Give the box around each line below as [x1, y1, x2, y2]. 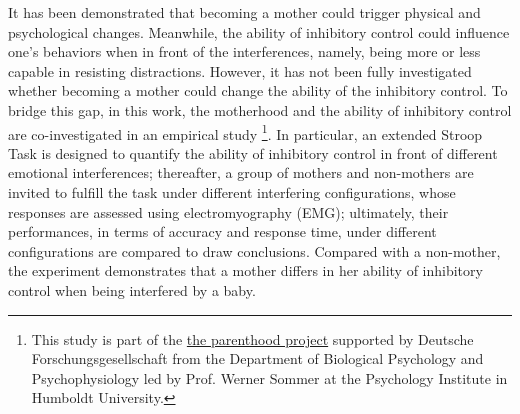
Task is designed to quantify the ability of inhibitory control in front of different [8, 142, 498, 163]
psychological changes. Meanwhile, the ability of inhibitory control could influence [8, 21, 510, 42]
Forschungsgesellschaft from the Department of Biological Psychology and [31, 348, 484, 369]
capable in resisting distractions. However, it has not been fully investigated [8, 60, 472, 81]
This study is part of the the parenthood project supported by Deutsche [31, 328, 474, 349]
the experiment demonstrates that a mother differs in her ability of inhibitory [8, 260, 483, 281]
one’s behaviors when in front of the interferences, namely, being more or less [8, 41, 481, 62]
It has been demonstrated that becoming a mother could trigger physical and [8, 2, 481, 22]
